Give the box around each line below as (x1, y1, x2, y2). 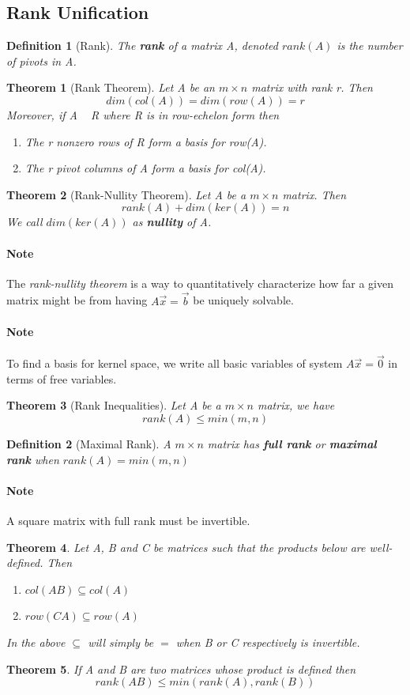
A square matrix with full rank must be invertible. (6, 512, 250, 528)
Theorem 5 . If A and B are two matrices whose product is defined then (6, 660, 356, 677)
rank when (6, 451, 59, 467)
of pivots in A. (6, 52, 77, 69)
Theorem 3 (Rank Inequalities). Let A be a (6, 397, 221, 414)
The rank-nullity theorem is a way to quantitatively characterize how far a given (6, 274, 393, 291)
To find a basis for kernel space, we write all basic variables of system (6, 355, 343, 372)
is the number (337, 37, 403, 54)
